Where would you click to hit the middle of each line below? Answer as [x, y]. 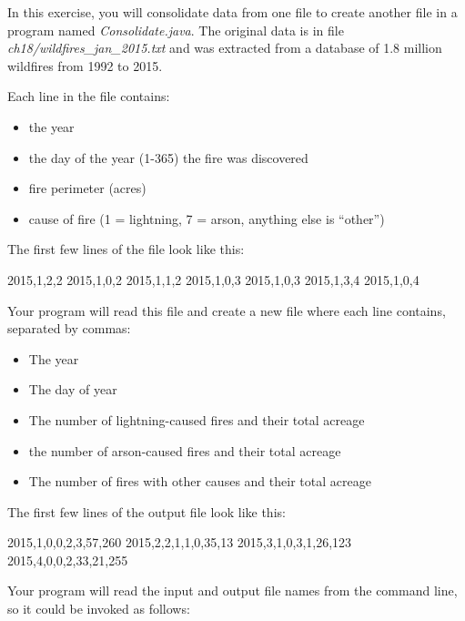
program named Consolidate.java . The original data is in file [176, 30]
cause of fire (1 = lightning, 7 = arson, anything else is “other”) [207, 218]
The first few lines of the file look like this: [126, 249]
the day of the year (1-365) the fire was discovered [168, 157]
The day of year [73, 389]
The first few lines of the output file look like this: [147, 511]
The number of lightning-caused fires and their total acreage [197, 419]
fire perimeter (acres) [87, 188]
